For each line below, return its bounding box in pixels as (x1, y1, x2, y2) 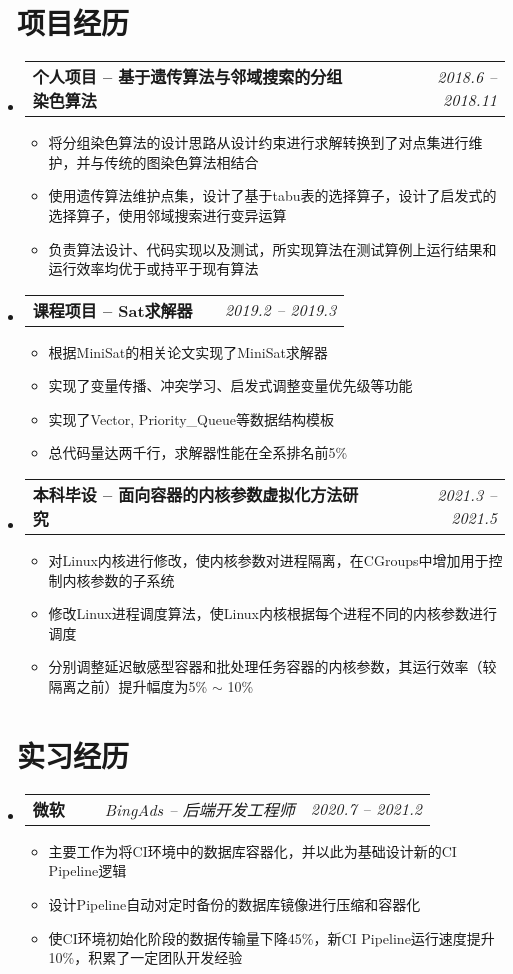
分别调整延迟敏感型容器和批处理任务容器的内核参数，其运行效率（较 (48, 656, 497, 677)
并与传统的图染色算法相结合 (76, 151, 259, 172)
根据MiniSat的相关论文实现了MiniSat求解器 (48, 341, 328, 362)
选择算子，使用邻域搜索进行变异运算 (48, 204, 287, 225)
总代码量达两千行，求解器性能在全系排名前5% (48, 442, 348, 463)
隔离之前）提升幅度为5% (48, 676, 208, 697)
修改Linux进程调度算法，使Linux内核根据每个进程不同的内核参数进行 (48, 603, 498, 624)
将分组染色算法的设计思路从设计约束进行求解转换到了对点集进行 (48, 132, 469, 153)
